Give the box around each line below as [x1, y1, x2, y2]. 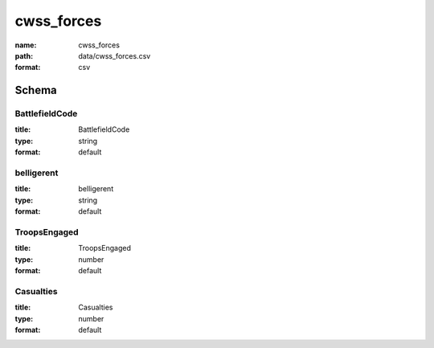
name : [14, 40, 37, 50]
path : [14, 51, 34, 60]
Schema [14, 84, 58, 97]
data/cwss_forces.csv [78, 51, 151, 60]
